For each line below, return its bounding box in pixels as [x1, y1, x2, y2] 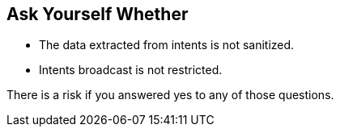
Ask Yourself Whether [6, 4, 189, 24]
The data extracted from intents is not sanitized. [39, 38, 295, 52]
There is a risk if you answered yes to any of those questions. [6, 88, 334, 102]
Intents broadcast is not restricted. [39, 63, 223, 77]
